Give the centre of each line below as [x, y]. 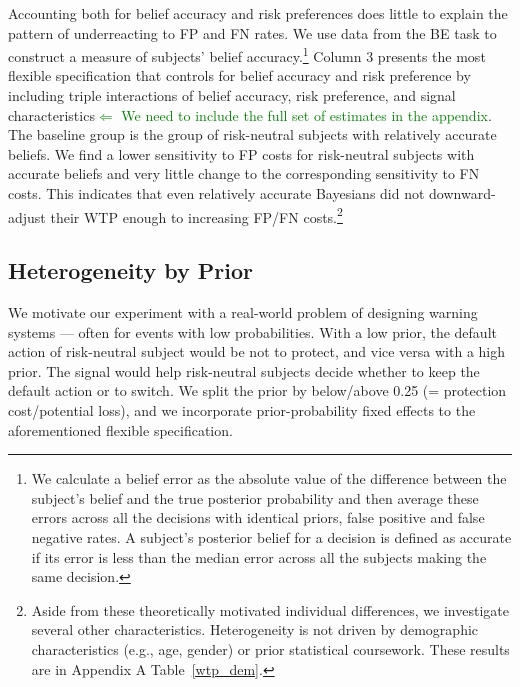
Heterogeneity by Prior [131, 270]
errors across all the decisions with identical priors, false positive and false [258, 517]
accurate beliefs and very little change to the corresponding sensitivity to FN [244, 173]
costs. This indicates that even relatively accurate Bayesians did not [216, 193]
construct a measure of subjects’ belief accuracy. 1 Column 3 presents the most [247, 54]
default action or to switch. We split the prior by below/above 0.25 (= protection [257, 390]
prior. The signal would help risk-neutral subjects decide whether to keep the [244, 370]
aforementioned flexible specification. [120, 429]
